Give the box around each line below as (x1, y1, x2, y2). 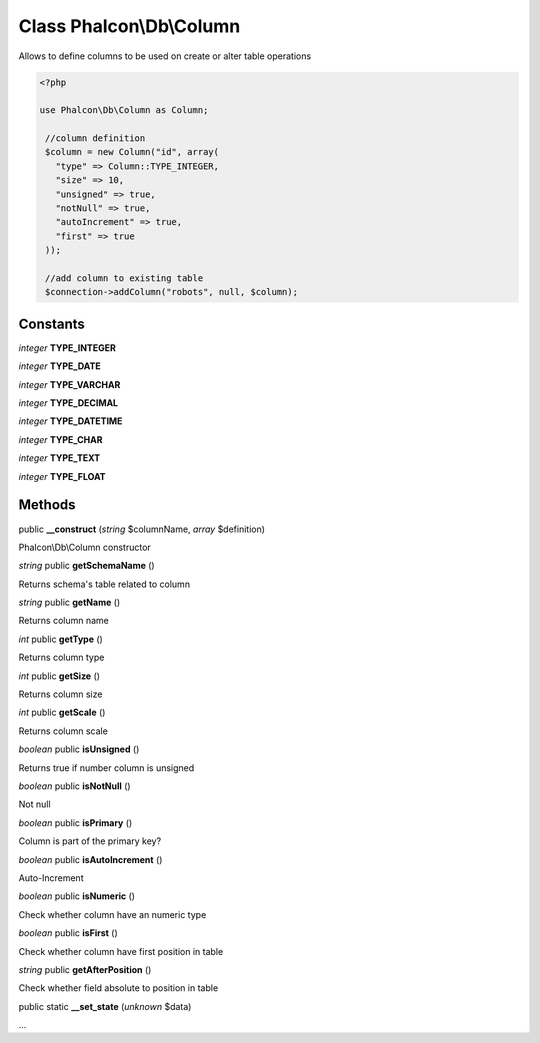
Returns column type (18, 651, 105, 664)
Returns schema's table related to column (18, 578, 190, 590)
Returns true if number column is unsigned (18, 761, 195, 774)
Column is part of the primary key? (18, 835, 162, 847)
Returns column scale (18, 725, 109, 737)
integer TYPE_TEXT (18, 452, 101, 464)
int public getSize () (18, 670, 100, 682)
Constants (18, 315, 85, 332)
